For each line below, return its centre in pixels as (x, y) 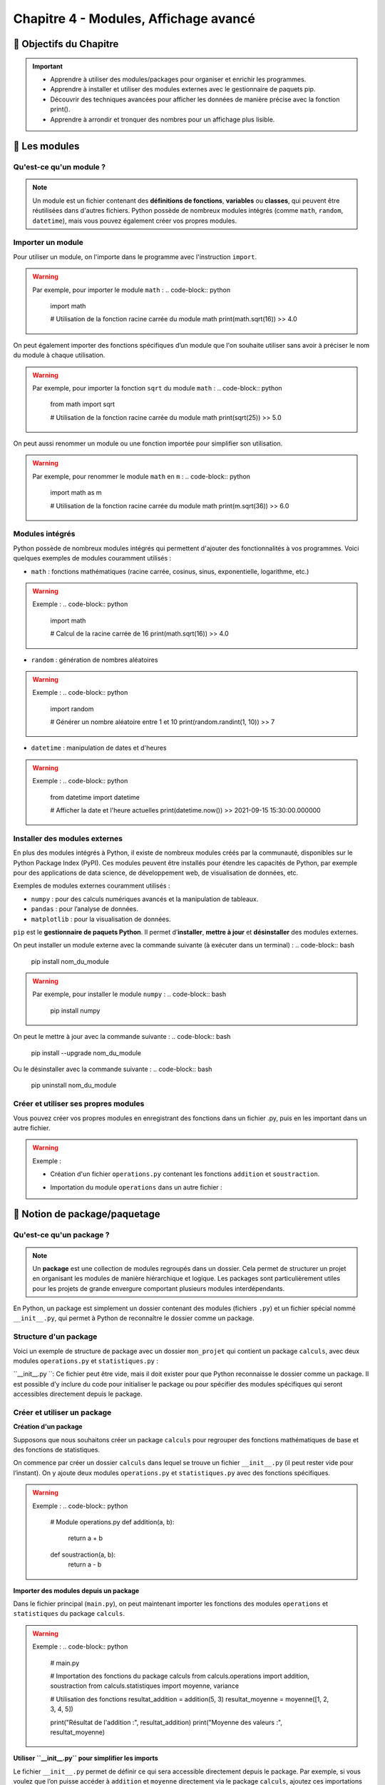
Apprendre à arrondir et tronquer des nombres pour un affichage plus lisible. (163, 119)
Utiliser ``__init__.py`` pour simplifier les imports (86, 1758)
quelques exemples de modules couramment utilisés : (92, 558)
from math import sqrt (83, 404)
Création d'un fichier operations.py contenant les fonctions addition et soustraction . (185, 1174)
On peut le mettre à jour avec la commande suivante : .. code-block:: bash (122, 1037)
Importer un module (48, 243)
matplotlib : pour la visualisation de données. (101, 919)
